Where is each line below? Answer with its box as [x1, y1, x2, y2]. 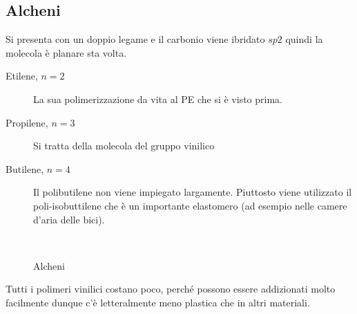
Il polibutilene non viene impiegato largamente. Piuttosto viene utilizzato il [33, 185, 352, 199]
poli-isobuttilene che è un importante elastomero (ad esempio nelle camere [33, 198, 347, 212]
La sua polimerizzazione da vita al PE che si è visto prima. [33, 91, 282, 106]
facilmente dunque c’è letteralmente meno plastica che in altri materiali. [6, 295, 310, 309]
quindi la [285, 32, 323, 46]
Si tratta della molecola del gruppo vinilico [33, 138, 215, 153]
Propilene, [6, 115, 48, 129]
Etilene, [6, 68, 38, 83]
